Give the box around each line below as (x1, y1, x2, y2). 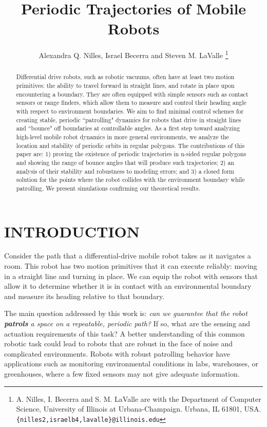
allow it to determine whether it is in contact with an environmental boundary (4, 281, 252, 291)
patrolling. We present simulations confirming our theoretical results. (16, 183, 200, 192)
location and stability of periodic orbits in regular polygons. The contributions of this (16, 141, 245, 150)
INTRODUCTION (4, 220, 140, 242)
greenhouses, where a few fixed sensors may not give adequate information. (4, 368, 240, 379)
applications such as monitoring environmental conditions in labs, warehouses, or (4, 358, 258, 369)
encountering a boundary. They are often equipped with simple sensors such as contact (16, 89, 249, 98)
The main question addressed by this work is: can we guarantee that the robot (4, 308, 247, 319)
